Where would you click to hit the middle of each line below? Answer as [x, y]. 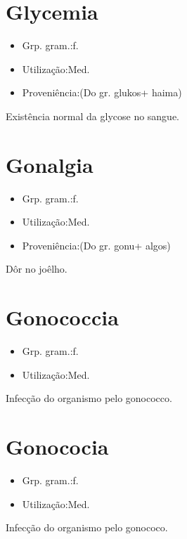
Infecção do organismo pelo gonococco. [89, 398]
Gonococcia [62, 317]
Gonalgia [50, 164]
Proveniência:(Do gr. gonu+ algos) [96, 245]
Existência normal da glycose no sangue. [93, 116]
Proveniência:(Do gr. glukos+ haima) [102, 92]
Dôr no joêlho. [37, 269]
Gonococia [57, 447]
